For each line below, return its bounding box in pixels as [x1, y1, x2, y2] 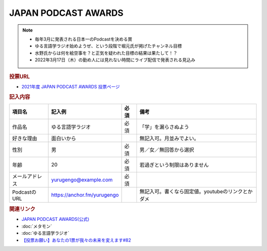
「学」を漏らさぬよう [139, 124, 189, 130]
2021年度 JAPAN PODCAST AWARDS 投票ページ [21, 84, 120, 89]
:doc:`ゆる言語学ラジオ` [21, 230, 69, 236]
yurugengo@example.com [51, 176, 113, 183]
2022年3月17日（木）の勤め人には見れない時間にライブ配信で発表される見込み [35, 57, 195, 63]
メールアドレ [12, 173, 42, 180]
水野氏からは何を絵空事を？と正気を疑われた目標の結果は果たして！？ [35, 50, 178, 56]
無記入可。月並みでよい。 [139, 135, 199, 142]
